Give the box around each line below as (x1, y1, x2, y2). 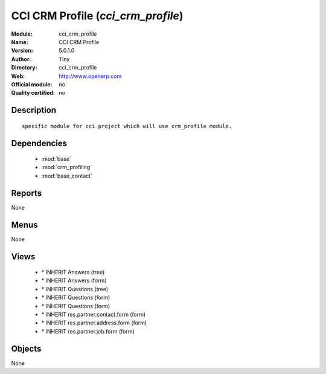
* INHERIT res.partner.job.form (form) (41, 327, 135, 335)
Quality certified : (11, 89, 56, 97)
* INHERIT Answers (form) (41, 277, 107, 284)
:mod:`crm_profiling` (41, 164, 92, 171)
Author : (11, 55, 31, 63)
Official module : (11, 80, 53, 88)
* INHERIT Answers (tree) (41, 269, 105, 276)
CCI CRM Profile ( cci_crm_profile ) (11, 9, 184, 22)
